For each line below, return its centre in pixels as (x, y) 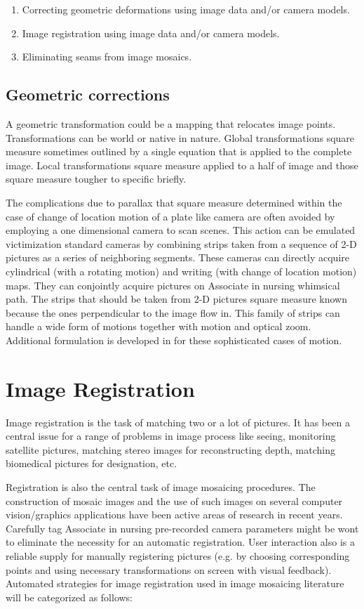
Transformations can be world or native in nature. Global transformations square (180, 137)
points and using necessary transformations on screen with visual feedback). (169, 569)
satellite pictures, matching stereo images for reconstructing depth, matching (170, 449)
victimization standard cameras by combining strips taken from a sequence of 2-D (181, 243)
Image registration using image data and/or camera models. (151, 33)
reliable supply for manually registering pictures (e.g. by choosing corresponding (178, 555)
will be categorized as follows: (69, 597)
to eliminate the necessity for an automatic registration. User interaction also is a (181, 542)
